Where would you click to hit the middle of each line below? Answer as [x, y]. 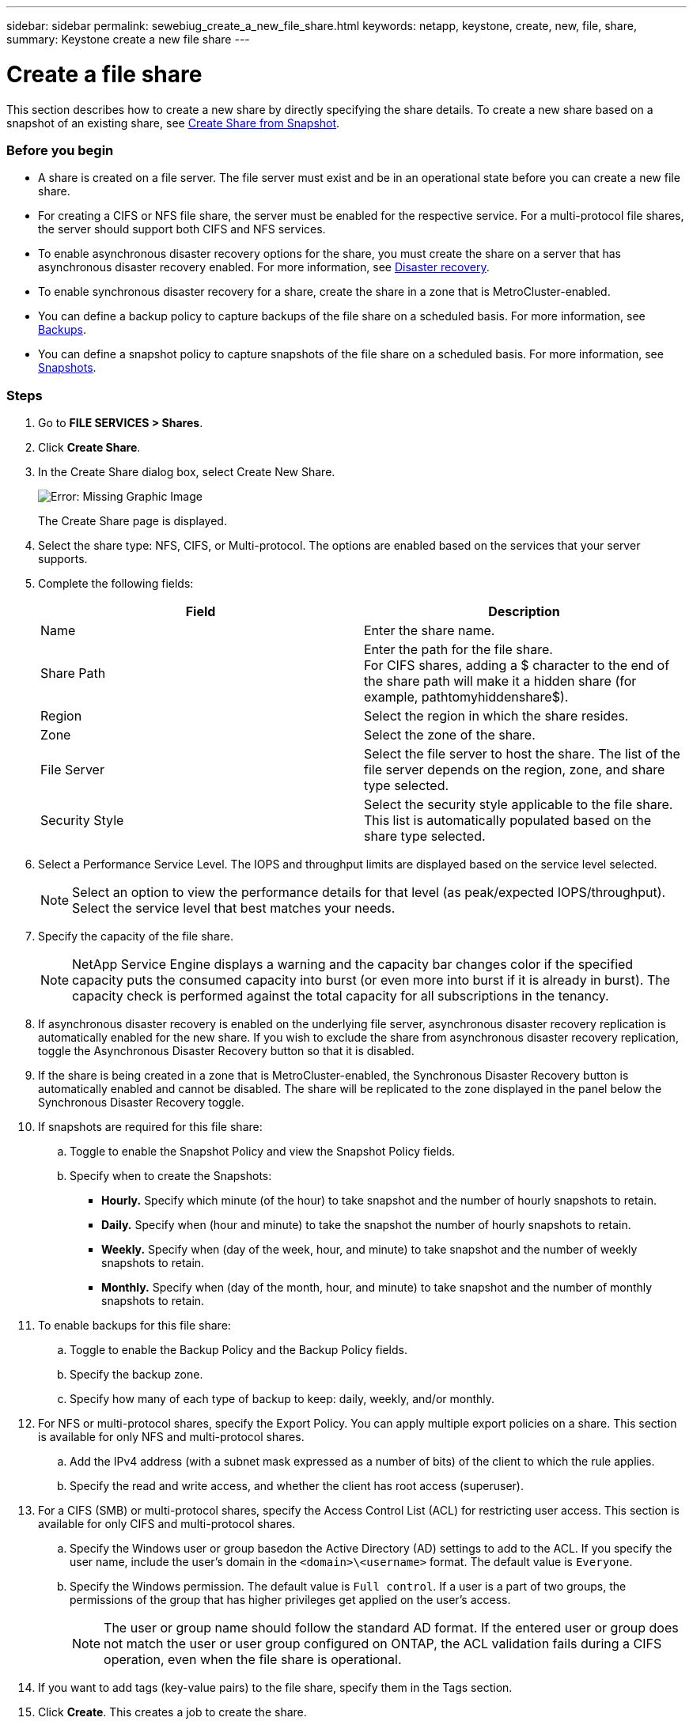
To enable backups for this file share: [134, 1325]
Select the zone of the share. [450, 735]
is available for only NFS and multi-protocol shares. [171, 1437]
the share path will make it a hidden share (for [500, 681]
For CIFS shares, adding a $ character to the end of [517, 665]
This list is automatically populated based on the [507, 820]
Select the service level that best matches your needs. [234, 908]
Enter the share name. [430, 630]
